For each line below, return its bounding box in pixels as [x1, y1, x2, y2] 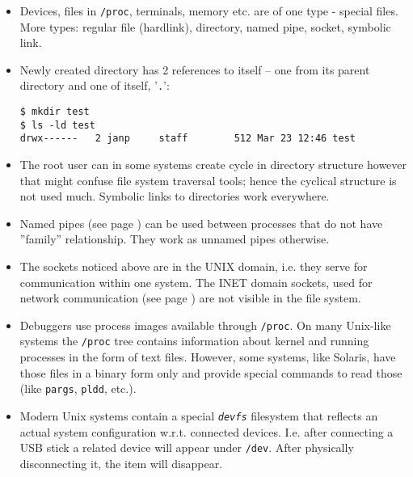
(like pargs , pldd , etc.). [19, 380, 137, 397]
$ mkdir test [19, 106, 90, 118]
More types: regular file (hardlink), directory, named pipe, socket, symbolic [19, 18, 391, 35]
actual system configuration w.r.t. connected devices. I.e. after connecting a [19, 423, 394, 440]
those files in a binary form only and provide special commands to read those [19, 364, 402, 381]
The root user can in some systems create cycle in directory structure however [19, 156, 407, 173]
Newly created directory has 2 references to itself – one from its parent [19, 61, 370, 78]
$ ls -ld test [19, 119, 95, 131]
